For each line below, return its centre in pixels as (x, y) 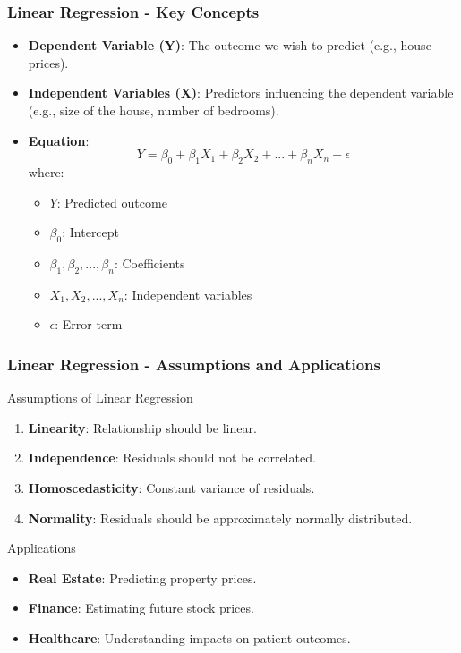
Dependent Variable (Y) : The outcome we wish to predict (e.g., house (230, 45)
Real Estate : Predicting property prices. (142, 577)
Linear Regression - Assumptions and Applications (194, 364)
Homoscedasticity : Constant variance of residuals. (171, 487)
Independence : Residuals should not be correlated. (172, 458)
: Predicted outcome (112, 202)
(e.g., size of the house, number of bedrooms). (154, 110)
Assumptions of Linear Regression (100, 398)
